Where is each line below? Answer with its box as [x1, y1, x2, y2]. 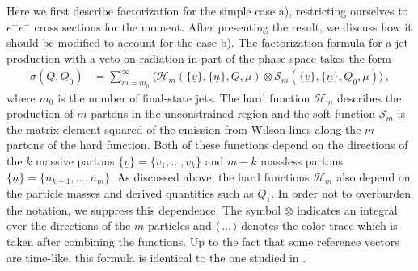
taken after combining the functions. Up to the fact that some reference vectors [6, 233, 399, 250]
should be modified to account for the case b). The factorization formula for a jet [6, 34, 408, 51]
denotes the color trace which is [241, 217, 398, 234]
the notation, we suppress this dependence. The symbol [6, 201, 281, 218]
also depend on [336, 168, 411, 185]
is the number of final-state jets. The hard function [57, 89, 310, 106]
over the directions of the [6, 217, 131, 234]
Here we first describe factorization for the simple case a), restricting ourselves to [6, 2, 408, 19]
